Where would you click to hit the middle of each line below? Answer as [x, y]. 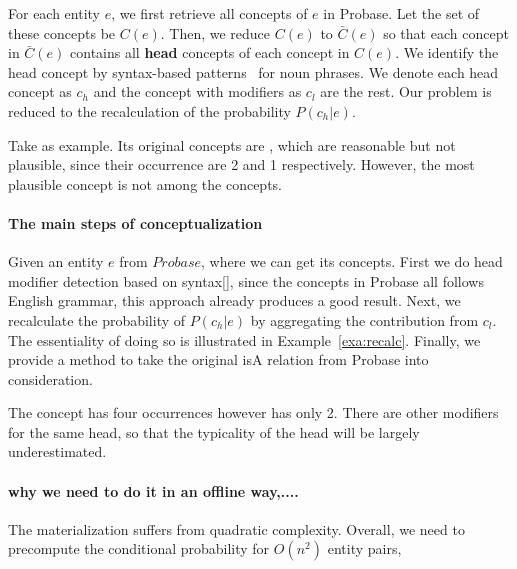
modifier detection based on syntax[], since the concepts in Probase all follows [246, 280]
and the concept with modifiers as [197, 91]
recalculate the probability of [97, 319]
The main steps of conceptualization [135, 222]
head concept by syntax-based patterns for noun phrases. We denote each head [253, 71]
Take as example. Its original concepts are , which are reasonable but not [232, 144]
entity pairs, [364, 548]
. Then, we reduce [215, 32]
